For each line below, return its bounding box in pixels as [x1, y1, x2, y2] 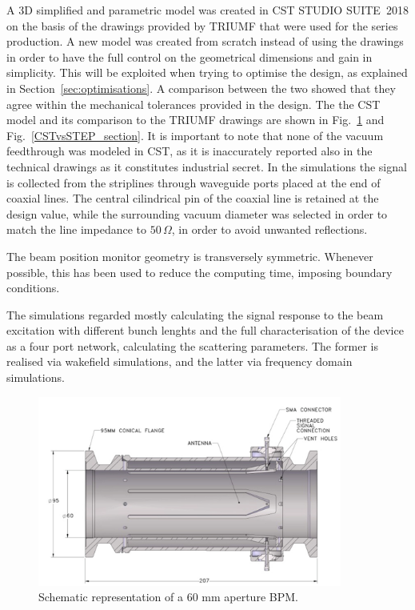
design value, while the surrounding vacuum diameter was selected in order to [6, 205, 388, 222]
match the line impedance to [6, 221, 146, 238]
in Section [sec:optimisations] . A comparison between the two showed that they [6, 79, 396, 96]
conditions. [6, 279, 60, 296]
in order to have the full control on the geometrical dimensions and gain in [6, 48, 373, 65]
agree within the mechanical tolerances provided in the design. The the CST [6, 95, 381, 112]
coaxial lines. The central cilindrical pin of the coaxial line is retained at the [6, 190, 379, 207]
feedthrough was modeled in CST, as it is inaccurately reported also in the [6, 142, 373, 159]
